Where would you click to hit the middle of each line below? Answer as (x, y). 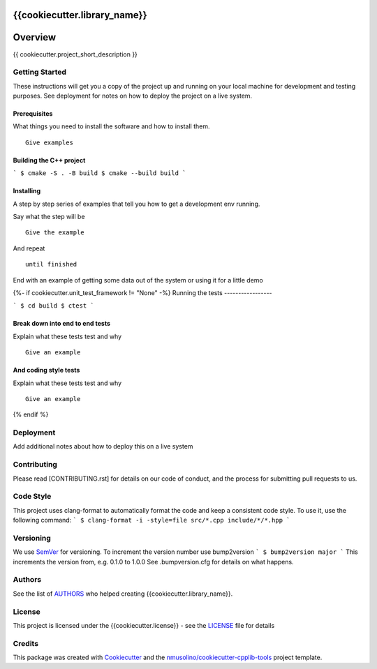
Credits (25, 643)
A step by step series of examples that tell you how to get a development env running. (136, 204)
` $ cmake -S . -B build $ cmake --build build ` (99, 173)
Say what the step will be (49, 217)
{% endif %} (31, 414)
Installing (27, 191)
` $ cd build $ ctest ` (53, 306)
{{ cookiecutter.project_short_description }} (75, 54)
